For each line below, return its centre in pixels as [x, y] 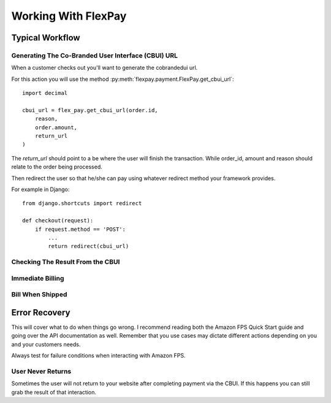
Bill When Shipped [39, 295]
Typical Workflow [46, 38]
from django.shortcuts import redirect [82, 203]
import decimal [45, 93]
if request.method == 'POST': [80, 229]
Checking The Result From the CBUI [66, 262]
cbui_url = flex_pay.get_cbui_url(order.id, [90, 110]
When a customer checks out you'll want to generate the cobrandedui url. [105, 68]
